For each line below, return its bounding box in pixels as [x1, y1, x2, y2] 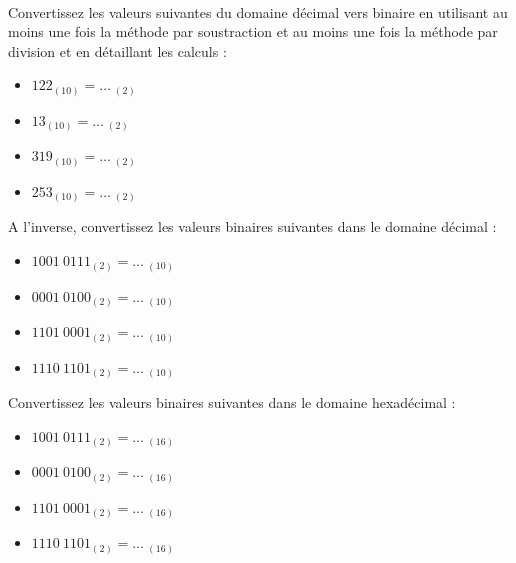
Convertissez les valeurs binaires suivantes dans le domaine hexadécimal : [8, 392, 456, 413]
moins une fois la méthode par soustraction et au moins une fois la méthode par [8, 21, 498, 42]
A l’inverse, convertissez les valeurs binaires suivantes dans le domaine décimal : [8, 216, 497, 237]
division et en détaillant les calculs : [8, 40, 227, 61]
